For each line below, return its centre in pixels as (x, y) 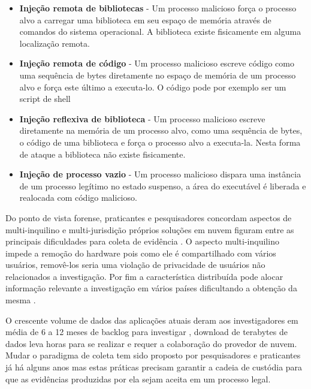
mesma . (21, 300)
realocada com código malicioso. (78, 197)
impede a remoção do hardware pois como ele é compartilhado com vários (141, 253)
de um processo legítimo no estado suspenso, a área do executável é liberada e (163, 186)
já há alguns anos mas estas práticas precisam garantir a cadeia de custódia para (154, 367)
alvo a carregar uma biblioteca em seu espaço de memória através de (145, 19)
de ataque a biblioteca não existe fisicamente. (102, 154)
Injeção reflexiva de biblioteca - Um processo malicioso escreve (142, 118)
